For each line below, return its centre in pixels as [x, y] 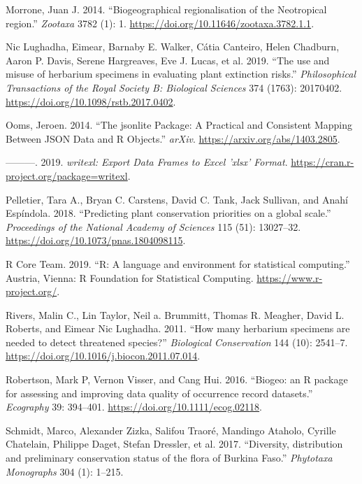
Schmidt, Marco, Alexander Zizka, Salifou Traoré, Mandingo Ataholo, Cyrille [171, 430]
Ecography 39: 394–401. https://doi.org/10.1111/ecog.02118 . [134, 407]
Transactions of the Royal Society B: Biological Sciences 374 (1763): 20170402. [174, 87]
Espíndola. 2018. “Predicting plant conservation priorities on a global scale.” [168, 213]
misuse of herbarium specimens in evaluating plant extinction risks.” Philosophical [181, 74]
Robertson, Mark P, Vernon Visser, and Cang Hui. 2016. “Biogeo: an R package [177, 379]
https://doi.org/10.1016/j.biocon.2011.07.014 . [103, 356]
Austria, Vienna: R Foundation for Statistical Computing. [130, 277]
